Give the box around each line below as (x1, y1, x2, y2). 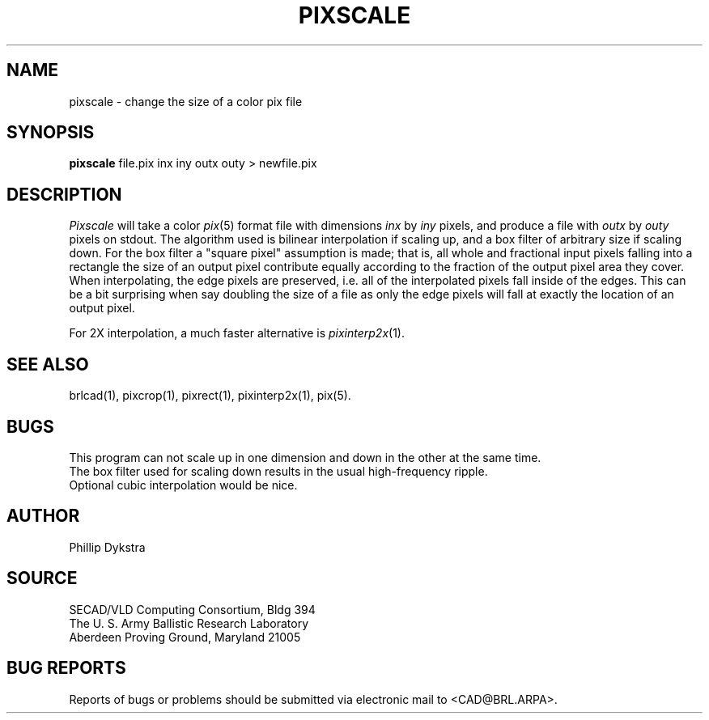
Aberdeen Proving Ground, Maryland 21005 (69, 629, 301, 644)
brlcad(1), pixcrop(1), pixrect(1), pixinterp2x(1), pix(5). (69, 388, 351, 403)
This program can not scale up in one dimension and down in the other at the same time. (69, 450, 541, 464)
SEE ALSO (6, 354, 89, 375)
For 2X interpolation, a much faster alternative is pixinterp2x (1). (69, 326, 405, 341)
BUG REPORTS (6, 658, 126, 679)
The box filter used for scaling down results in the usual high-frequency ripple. (69, 464, 488, 478)
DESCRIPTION (6, 184, 122, 205)
